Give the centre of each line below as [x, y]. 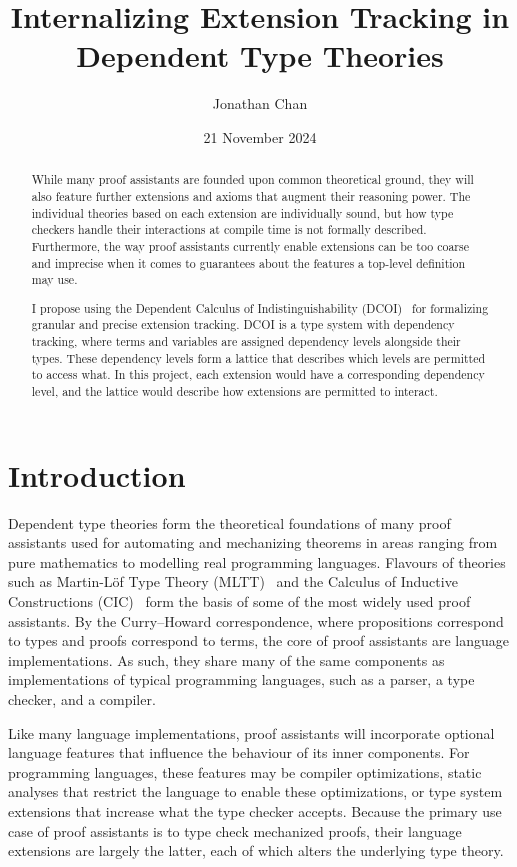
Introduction [97, 474]
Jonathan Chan [260, 103]
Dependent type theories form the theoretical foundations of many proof [229, 522]
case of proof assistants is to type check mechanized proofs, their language [235, 830]
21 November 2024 [260, 136]
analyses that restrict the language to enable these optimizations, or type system [255, 791]
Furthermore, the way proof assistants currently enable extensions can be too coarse [250, 245]
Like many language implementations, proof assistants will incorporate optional [251, 732]
